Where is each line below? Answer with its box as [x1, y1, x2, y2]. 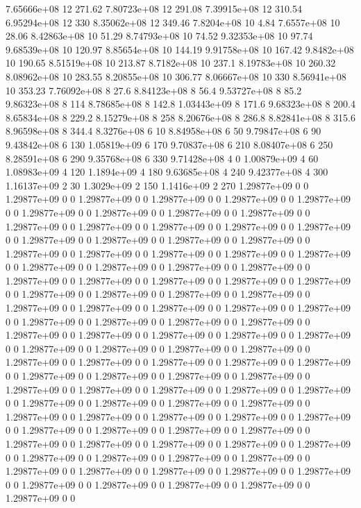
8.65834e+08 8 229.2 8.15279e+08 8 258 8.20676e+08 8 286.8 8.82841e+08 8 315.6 [6, 110, 355, 124]
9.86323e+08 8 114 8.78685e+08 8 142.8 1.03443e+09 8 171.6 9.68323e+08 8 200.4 [6, 96, 355, 111]
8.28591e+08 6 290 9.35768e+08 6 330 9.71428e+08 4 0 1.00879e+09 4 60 [6, 151, 319, 165]
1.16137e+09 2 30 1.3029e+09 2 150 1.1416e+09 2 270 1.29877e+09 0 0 [6, 178, 309, 192]
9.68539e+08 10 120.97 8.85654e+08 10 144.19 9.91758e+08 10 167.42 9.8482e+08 [6, 42, 354, 56]
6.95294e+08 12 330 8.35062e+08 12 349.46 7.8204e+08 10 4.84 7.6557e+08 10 [6, 15, 340, 29]
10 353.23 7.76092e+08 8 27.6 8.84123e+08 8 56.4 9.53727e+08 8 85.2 [6, 83, 302, 97]
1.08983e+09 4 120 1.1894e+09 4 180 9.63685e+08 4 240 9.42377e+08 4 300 [6, 164, 328, 179]
